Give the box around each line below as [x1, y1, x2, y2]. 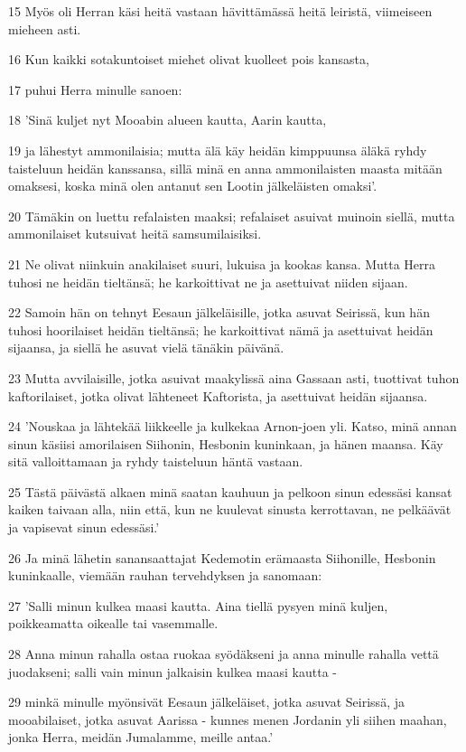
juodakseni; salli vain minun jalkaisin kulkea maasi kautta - [8, 662, 337, 681]
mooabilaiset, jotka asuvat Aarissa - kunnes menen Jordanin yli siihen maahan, [8, 710, 447, 728]
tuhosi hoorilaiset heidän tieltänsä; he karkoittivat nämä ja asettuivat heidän [8, 320, 433, 339]
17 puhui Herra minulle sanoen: [8, 80, 182, 99]
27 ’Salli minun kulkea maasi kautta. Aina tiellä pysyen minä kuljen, [8, 596, 388, 615]
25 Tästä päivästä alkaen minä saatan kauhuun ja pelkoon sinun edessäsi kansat [8, 482, 452, 501]
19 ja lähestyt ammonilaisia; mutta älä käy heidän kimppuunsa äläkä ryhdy [8, 140, 427, 159]
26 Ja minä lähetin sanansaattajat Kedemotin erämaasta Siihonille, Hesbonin [8, 548, 436, 567]
